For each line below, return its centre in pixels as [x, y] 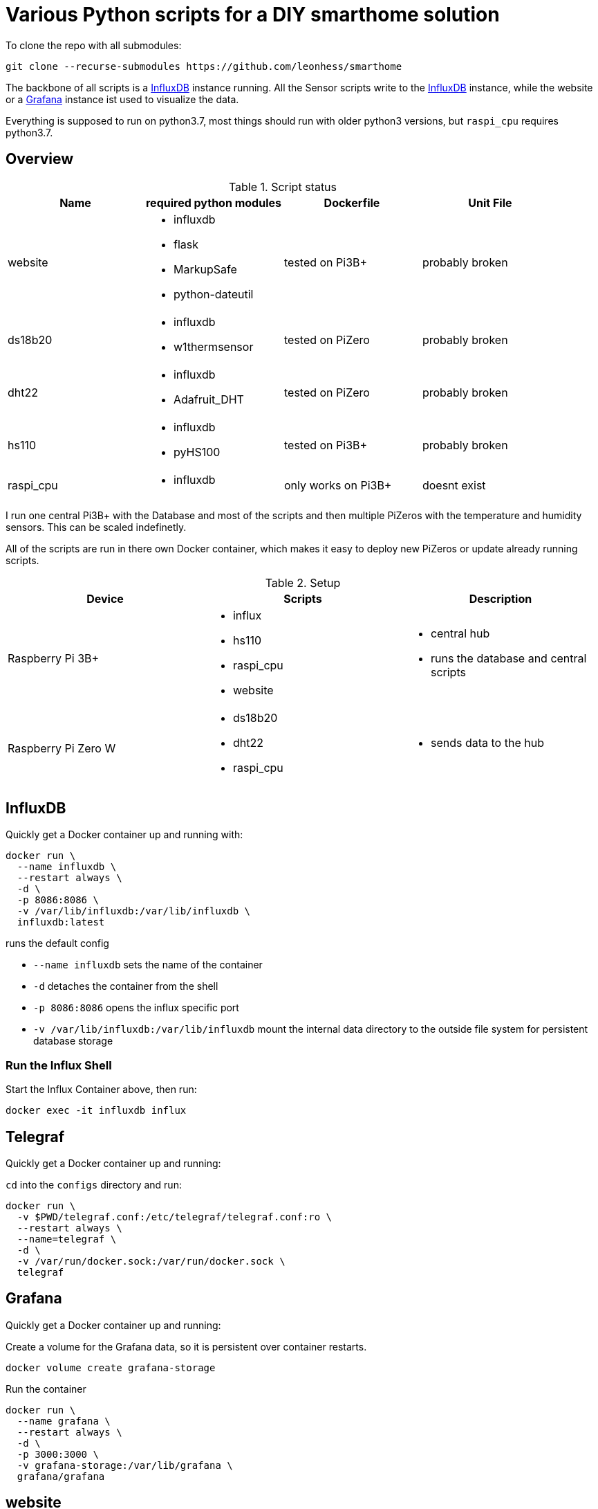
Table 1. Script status [283, 187]
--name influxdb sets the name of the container [148, 965]
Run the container [46, 1389]
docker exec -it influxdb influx [96, 1111]
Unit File [490, 202]
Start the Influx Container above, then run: [101, 1090]
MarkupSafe [205, 269]
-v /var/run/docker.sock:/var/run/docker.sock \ [151, 1262]
